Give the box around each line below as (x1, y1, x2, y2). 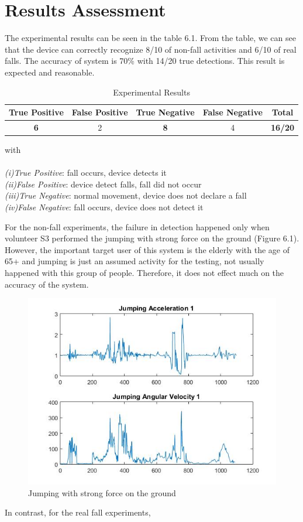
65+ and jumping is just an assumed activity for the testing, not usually (5, 255, 264, 267)
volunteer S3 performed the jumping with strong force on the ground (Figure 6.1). (5, 232, 299, 244)
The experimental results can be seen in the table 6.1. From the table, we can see (5, 32, 296, 44)
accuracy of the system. (5, 278, 89, 290)
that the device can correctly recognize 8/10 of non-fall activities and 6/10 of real (5, 43, 297, 55)
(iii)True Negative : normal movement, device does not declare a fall (5, 189, 247, 202)
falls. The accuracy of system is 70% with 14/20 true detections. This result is (5, 54, 285, 67)
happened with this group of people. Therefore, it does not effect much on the (5, 266, 284, 278)
